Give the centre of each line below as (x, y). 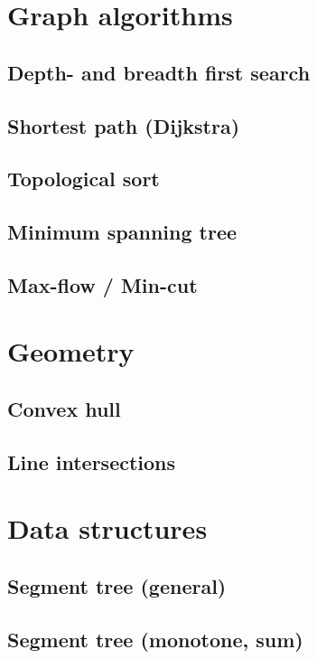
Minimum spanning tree (122, 232)
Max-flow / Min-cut (103, 284)
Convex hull (64, 409)
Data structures (107, 528)
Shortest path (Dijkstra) (124, 125)
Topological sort (84, 179)
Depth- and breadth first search (159, 72)
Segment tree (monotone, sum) (155, 639)
